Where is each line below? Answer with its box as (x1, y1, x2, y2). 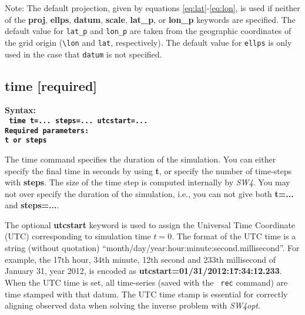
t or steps (5, 136, 47, 145)
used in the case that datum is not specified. (5, 48, 162, 60)
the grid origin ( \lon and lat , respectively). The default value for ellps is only (5, 36, 292, 48)
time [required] (5, 76, 98, 94)
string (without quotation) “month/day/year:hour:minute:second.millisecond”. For (5, 242, 300, 254)
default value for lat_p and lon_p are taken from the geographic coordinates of (5, 25, 291, 37)
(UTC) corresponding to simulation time (5, 230, 151, 242)
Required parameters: (5, 126, 89, 135)
